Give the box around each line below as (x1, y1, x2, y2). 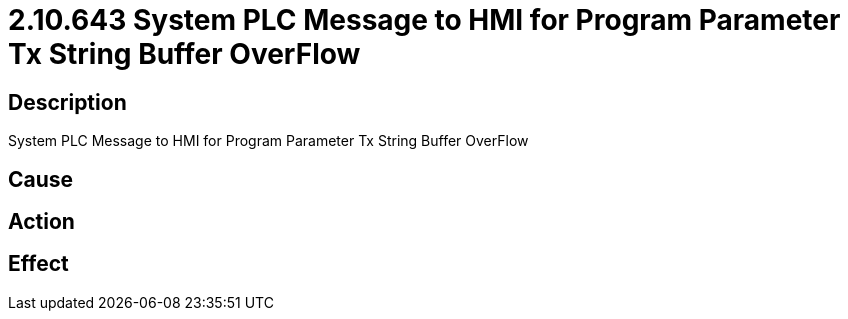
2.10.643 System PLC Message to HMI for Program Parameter (8, 3, 841, 37)
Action (8, 209, 75, 235)
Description (8, 89, 127, 115)
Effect (8, 251, 69, 277)
